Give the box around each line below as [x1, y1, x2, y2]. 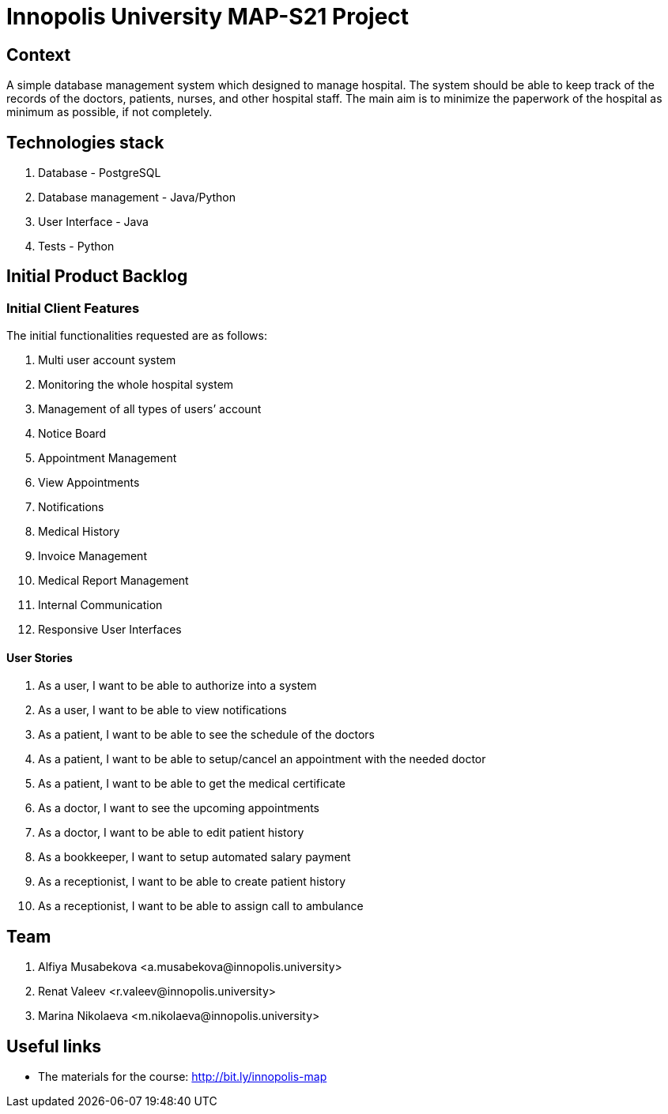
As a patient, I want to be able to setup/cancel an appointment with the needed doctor [38, 752, 486, 766]
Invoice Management [38, 549, 147, 563]
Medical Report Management [38, 574, 189, 588]
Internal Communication [38, 598, 163, 612]
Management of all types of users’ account [38, 402, 262, 416]
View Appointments [38, 476, 140, 490]
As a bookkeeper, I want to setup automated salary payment [38, 850, 351, 864]
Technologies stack [6, 132, 164, 152]
